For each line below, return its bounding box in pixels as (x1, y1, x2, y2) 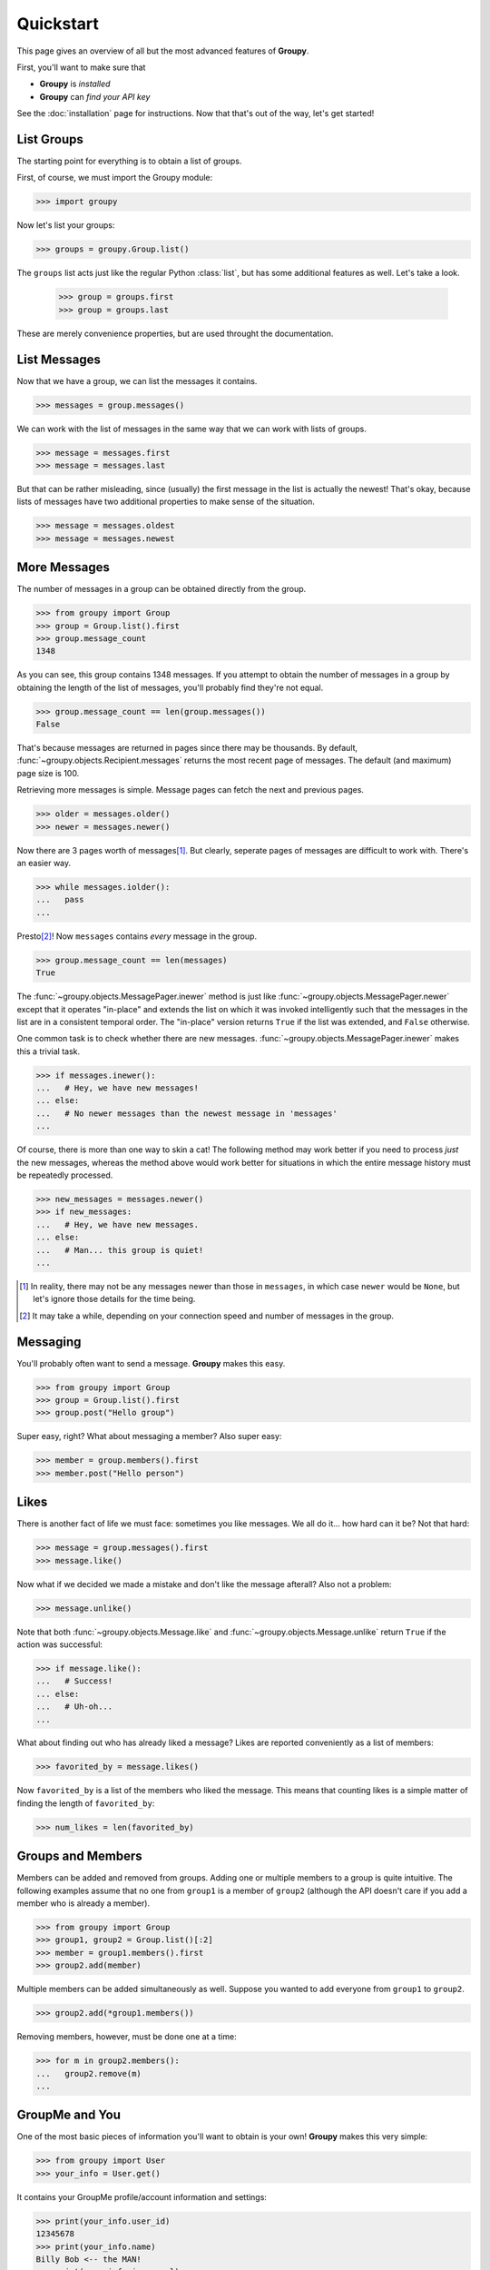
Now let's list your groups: (16, 220, 115, 231)
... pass (35, 894, 84, 905)
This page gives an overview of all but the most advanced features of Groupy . (16, 45, 309, 56)
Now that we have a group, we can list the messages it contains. (16, 375, 258, 386)
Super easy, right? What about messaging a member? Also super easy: (16, 1431, 282, 1442)
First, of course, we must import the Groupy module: (16, 173, 213, 183)
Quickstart (16, 14, 100, 34)
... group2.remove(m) (35, 2068, 142, 2078)
